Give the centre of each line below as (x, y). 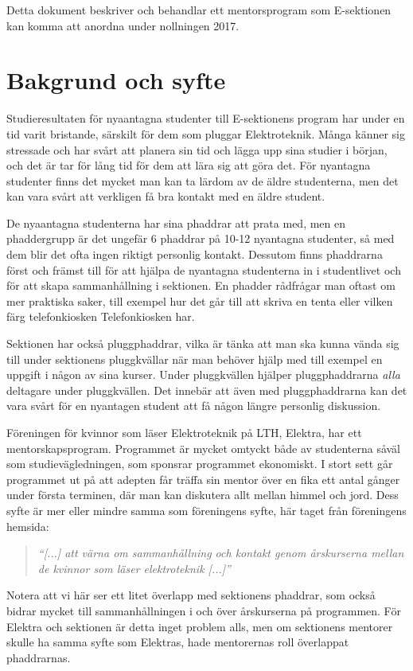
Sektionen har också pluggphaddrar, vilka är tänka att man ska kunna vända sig (203, 343)
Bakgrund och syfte (116, 80)
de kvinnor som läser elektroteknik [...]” (134, 568)
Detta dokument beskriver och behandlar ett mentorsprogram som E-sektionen (199, 10)
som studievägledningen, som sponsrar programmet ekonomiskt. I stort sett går (200, 464)
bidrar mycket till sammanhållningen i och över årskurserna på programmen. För (204, 610)
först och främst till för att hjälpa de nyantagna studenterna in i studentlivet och (204, 269)
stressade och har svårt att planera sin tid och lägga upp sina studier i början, (197, 149)
